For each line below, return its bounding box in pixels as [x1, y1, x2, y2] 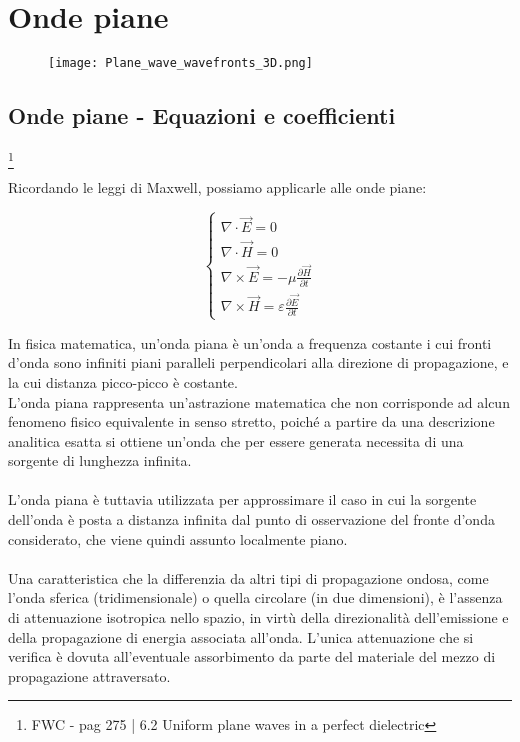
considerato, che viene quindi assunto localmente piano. [8, 528, 348, 549]
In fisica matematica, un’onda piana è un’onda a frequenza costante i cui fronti [8, 332, 492, 353]
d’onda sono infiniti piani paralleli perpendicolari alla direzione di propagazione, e [8, 352, 509, 373]
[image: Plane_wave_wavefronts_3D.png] [48, 56, 313, 71]
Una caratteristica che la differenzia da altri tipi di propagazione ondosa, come [8, 567, 489, 588]
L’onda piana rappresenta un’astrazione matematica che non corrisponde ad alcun [8, 391, 510, 412]
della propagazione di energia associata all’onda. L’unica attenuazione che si [8, 626, 474, 647]
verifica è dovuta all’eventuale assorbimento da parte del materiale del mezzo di [8, 646, 496, 667]
